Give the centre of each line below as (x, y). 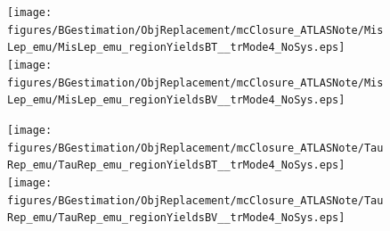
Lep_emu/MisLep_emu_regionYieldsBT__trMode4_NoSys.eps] (176, 48)
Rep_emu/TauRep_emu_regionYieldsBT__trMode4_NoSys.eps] (176, 165)
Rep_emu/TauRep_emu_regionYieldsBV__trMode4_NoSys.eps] (176, 218)
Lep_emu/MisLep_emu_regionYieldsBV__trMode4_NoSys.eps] (176, 100)
